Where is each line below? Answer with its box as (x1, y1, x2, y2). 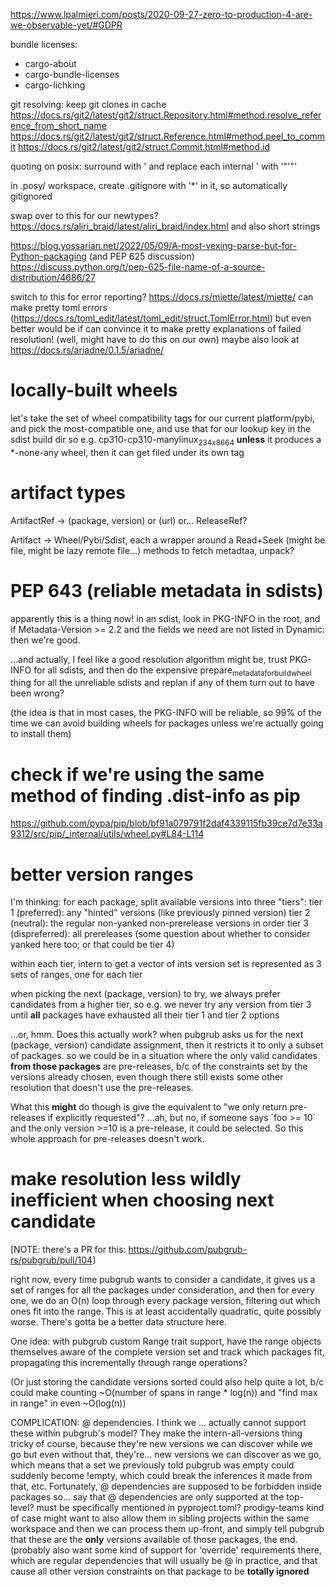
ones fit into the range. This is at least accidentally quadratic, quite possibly (10, 1305, 322, 1318)
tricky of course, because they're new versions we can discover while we (10, 1438, 313, 1450)
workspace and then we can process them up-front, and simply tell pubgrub (10, 1523, 325, 1535)
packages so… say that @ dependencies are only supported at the (10, 1491, 285, 1503)
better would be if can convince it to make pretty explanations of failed (10, 323, 302, 334)
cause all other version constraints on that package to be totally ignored (10, 1565, 310, 1578)
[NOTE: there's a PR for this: (10, 1244, 127, 1256)
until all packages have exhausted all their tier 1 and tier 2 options (10, 1009, 280, 1021)
